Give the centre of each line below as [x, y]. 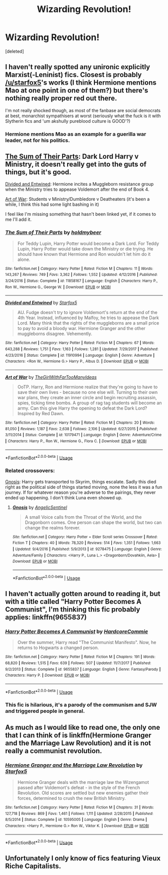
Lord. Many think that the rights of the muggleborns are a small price [88, 323]
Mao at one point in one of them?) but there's [77, 90]
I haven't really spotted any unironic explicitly [78, 67]
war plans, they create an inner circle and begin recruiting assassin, [87, 398]
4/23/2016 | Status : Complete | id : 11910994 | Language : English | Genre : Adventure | [80, 355]
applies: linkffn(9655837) [46, 617]
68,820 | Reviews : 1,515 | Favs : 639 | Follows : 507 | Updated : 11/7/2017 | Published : [78, 663]
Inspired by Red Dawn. [41, 414]
